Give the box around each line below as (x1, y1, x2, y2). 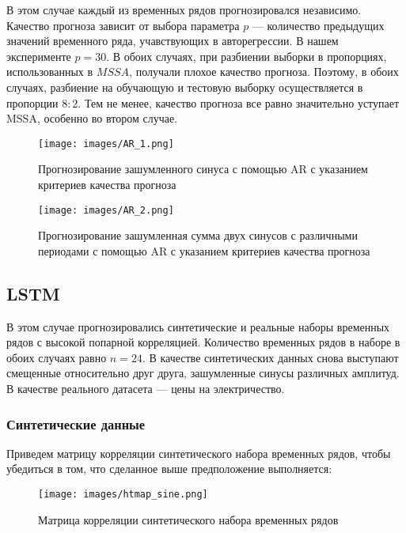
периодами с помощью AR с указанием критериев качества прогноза (38, 242, 370, 259)
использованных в (6, 63, 93, 80)
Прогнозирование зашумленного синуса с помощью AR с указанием (38, 161, 368, 177)
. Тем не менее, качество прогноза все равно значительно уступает (78, 94, 400, 111)
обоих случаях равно (6, 349, 107, 365)
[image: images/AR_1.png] (38, 138, 174, 149)
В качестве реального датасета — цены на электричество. (6, 380, 285, 397)
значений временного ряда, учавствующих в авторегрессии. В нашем (6, 32, 339, 49)
